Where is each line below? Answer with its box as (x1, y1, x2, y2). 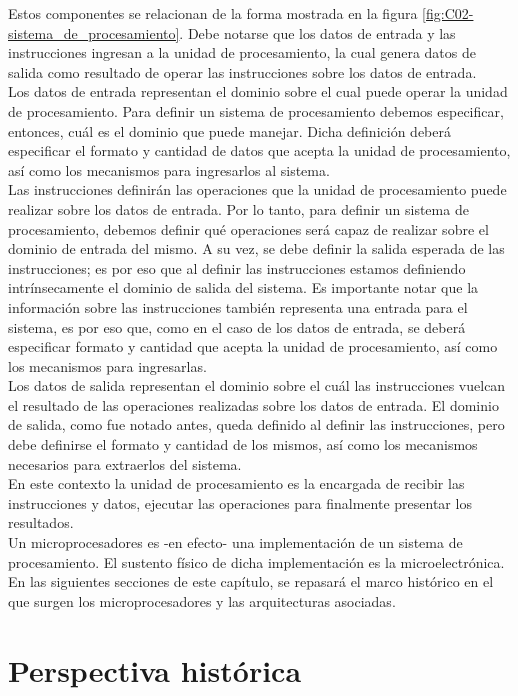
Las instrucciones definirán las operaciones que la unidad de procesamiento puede (8, 179, 507, 200)
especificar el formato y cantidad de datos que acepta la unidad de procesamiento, (8, 140, 511, 161)
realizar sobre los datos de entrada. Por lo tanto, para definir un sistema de (8, 198, 469, 219)
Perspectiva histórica (8, 649, 302, 690)
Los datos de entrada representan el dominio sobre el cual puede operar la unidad (8, 81, 508, 102)
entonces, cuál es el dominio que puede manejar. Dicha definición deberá (8, 120, 451, 141)
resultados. (8, 512, 74, 533)
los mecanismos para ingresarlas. (8, 355, 207, 376)
